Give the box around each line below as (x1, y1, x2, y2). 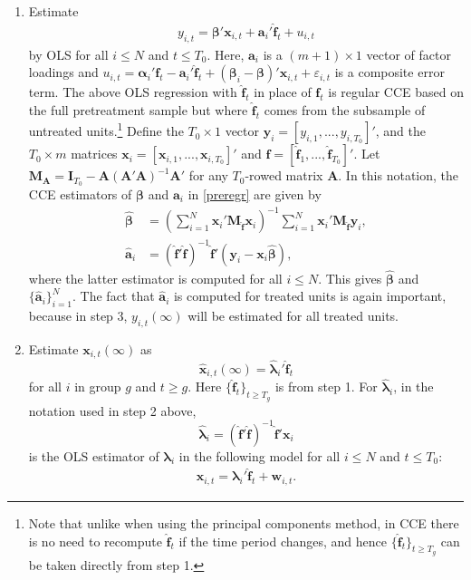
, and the (375, 121, 426, 140)
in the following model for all (178, 446, 341, 465)
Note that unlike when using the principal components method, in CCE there (28, 513, 459, 532)
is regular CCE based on (328, 82, 464, 101)
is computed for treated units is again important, (173, 286, 447, 305)
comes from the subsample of (264, 100, 426, 119)
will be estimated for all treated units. (187, 306, 399, 325)
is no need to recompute (28, 531, 162, 550)
